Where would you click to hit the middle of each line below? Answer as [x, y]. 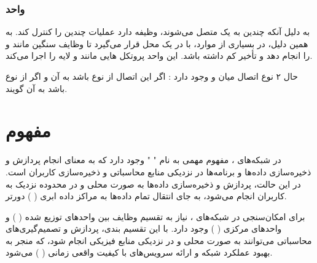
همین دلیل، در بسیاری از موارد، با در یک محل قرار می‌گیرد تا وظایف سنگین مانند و [157, 43]
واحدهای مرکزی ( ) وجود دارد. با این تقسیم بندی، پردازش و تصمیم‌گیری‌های [144, 228]
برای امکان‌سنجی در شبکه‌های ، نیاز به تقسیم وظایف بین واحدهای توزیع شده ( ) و [155, 216]
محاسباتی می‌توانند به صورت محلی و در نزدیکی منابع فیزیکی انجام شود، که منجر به [159, 240]
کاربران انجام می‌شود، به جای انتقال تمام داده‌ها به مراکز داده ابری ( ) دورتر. [146, 196]
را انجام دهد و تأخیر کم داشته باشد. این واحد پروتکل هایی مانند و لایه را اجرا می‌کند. [159, 55]
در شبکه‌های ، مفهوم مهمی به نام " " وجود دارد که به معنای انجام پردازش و [143, 160]
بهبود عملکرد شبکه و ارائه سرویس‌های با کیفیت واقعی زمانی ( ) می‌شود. [139, 252]
